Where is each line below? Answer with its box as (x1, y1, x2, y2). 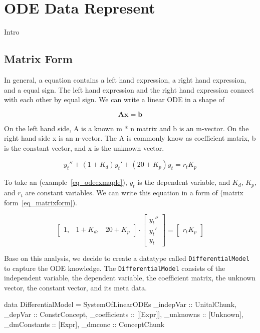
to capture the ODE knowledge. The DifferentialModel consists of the (4, 262, 225, 273)
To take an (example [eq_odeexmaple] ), (4, 177, 127, 187)
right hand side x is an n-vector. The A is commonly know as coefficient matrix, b (4, 133, 256, 143)
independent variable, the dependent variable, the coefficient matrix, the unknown (4, 272, 256, 283)
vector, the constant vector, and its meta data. (4, 282, 147, 292)
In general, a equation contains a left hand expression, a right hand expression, (4, 74, 246, 85)
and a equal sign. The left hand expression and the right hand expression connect (4, 84, 254, 95)
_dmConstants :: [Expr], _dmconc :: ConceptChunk (4, 318, 165, 329)
